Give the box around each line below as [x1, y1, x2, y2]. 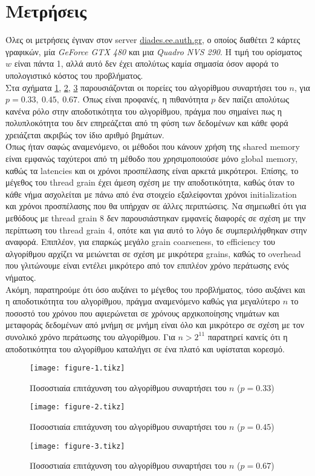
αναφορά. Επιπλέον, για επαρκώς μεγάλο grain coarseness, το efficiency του [5, 235, 275, 248]
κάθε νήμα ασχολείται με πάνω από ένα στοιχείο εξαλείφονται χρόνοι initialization [5, 187, 297, 200]
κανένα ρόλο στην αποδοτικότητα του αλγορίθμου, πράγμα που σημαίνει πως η [5, 104, 282, 117]
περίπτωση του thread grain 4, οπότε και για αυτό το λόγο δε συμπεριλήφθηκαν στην [5, 223, 307, 236]
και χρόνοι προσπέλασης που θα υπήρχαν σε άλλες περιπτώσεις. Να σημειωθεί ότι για [5, 199, 307, 212]
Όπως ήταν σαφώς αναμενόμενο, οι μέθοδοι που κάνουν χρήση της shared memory [5, 140, 300, 153]
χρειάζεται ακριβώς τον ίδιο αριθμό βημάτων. [5, 128, 164, 141]
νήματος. [5, 271, 36, 283]
